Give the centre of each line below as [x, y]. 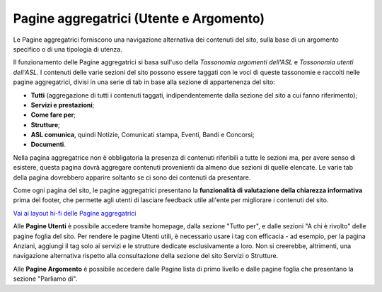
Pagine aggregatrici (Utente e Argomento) [139, 18]
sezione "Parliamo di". [45, 279]
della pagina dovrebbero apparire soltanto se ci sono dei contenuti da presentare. [132, 177]
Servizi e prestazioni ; [63, 105]
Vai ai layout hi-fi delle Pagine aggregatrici [75, 213]
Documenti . [48, 144]
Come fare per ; [53, 115]
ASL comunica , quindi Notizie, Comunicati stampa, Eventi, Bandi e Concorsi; [143, 135]
